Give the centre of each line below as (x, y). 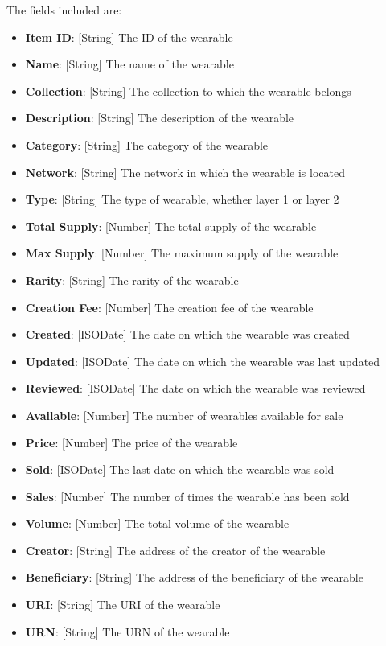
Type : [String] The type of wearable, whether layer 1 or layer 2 (182, 199)
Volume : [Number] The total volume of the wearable (157, 523)
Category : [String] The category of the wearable (147, 144)
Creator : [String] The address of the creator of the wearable (175, 550)
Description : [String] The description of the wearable (160, 118)
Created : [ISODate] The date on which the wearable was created (187, 334)
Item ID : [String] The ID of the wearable (129, 37)
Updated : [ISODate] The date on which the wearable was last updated (203, 361)
